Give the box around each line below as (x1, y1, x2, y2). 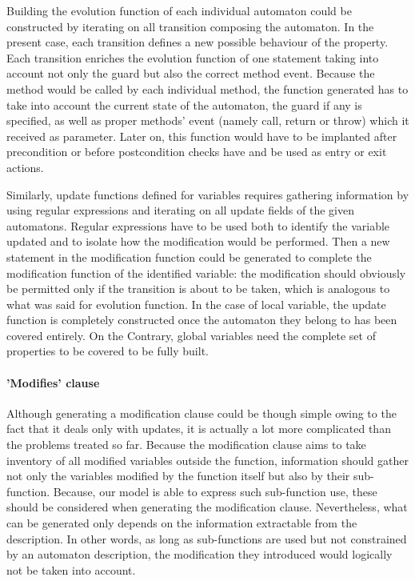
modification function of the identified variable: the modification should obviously (6, 264, 406, 281)
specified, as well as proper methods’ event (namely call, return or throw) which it (6, 112, 409, 129)
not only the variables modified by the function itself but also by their (6, 467, 350, 484)
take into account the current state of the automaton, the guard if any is (6, 96, 362, 113)
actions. (6, 158, 44, 175)
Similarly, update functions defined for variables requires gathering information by (6, 186, 409, 202)
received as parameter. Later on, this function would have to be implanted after (6, 127, 397, 144)
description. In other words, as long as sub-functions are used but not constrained (6, 530, 407, 547)
